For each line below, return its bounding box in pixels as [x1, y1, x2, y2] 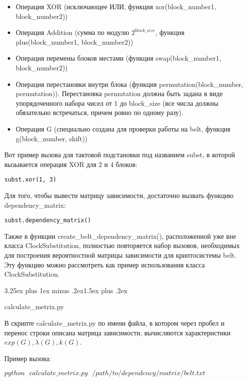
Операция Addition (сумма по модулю [15, 27, 129, 37]
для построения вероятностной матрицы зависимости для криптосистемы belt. [4, 250, 237, 260]
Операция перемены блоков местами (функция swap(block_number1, [15, 53, 221, 63]
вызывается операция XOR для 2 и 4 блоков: [4, 159, 138, 169]
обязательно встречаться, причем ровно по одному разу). [15, 107, 184, 117]
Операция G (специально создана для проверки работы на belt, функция [15, 123, 231, 133]
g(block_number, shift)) [15, 133, 88, 143]
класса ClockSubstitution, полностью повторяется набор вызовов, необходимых [4, 240, 240, 250]
